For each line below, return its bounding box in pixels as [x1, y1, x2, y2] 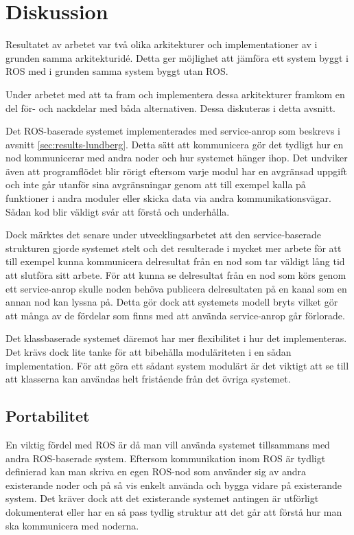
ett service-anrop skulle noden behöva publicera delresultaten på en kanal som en [5, 281, 347, 295]
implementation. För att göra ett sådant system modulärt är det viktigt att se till [5, 358, 349, 372]
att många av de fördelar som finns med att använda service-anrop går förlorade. [5, 308, 345, 322]
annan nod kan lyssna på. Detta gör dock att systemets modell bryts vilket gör [5, 295, 338, 309]
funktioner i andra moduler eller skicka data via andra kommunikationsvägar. [5, 191, 331, 205]
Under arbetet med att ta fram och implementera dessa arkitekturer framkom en [5, 87, 345, 101]
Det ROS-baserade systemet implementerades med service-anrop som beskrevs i [5, 124, 340, 138]
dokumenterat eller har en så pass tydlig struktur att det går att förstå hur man [5, 504, 342, 519]
